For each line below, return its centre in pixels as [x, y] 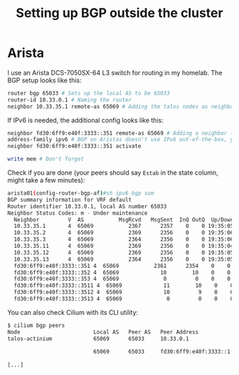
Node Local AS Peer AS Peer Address [103, 332]
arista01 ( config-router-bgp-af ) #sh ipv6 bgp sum [81, 193]
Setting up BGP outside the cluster [119, 13]
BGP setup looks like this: [44, 80]
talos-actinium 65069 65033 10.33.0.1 [99, 339]
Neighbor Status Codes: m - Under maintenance [78, 213]
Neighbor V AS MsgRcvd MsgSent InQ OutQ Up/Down [124, 219]
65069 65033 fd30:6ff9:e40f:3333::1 [162, 352]
